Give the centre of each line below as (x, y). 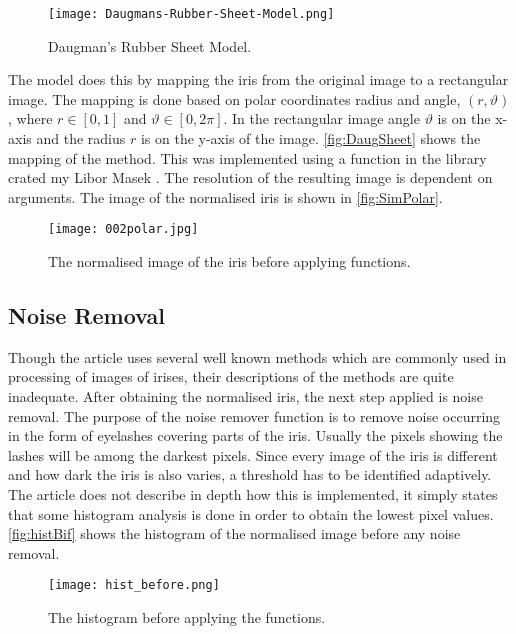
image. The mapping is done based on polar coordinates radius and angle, (234, 98)
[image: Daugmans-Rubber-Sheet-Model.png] (191, 14)
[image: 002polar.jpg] (123, 229)
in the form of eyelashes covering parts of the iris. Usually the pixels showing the (255, 435)
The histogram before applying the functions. (187, 617)
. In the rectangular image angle (321, 118)
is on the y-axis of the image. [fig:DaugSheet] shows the (310, 138)
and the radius (81, 138)
